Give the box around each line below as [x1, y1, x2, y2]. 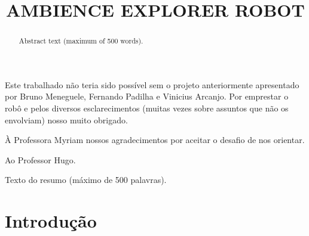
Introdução [5, 209, 97, 233]
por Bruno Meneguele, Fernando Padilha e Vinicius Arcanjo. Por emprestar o [5, 90, 289, 103]
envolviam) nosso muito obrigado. [5, 113, 128, 126]
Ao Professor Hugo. [5, 153, 76, 166]
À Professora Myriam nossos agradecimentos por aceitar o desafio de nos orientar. [5, 133, 305, 146]
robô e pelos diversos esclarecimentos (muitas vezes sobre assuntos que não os [5, 102, 289, 114]
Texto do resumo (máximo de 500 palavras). [5, 173, 167, 186]
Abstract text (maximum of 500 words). [19, 36, 143, 46]
